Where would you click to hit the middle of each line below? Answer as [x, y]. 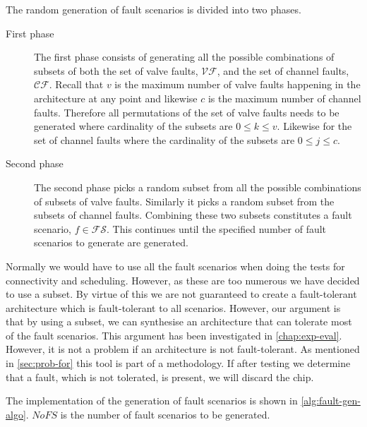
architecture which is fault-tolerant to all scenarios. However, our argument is [173, 307]
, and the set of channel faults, [283, 70]
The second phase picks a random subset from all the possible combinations [198, 187]
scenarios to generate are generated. [111, 242]
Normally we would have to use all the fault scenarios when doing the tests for [175, 266]
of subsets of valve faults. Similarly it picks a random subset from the [184, 201]
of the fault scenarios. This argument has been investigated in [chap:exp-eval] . [174, 335]
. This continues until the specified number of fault [217, 228]
